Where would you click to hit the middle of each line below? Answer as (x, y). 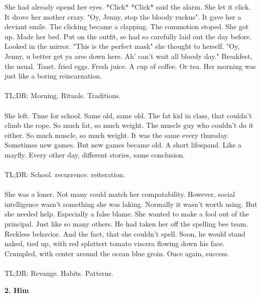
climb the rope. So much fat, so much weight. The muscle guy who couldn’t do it (129, 125)
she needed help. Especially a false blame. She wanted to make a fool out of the (127, 214)
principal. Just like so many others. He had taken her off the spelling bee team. (126, 224)
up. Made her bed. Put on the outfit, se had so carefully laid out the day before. (128, 36)
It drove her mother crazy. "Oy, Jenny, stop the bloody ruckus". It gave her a (123, 16)
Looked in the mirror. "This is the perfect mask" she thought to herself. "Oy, (122, 46)
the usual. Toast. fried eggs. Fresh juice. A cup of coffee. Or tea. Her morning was (130, 66)
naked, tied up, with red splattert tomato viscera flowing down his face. (115, 243)
